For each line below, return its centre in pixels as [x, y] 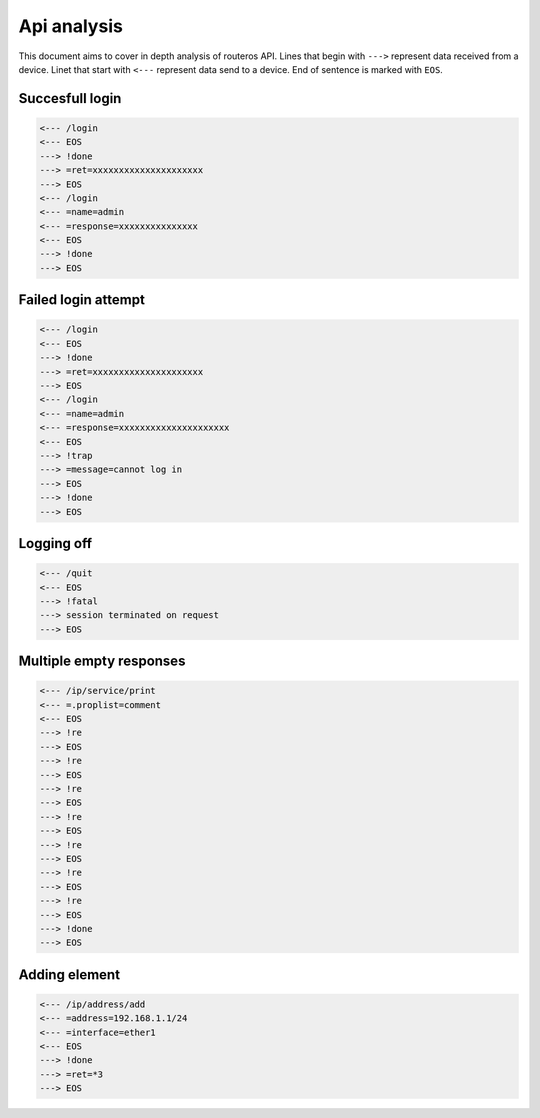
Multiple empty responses [102, 661]
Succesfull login [70, 98]
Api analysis [71, 26]
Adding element [69, 974]
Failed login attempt [81, 300]
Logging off [55, 543]
